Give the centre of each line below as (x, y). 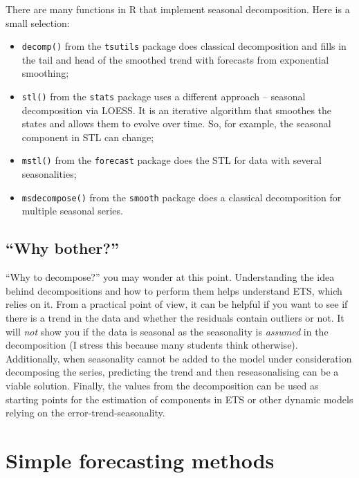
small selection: (38, 22)
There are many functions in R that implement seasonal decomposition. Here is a (178, 9)
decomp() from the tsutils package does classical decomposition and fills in (184, 46)
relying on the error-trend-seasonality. (85, 413)
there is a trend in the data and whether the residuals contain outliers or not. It (175, 317)
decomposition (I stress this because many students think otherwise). (152, 345)
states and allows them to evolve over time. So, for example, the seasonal (176, 123)
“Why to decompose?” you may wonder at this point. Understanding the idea (170, 277)
